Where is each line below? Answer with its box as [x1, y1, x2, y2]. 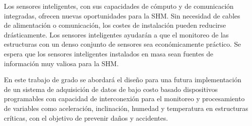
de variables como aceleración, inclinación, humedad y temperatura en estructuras [4, 103, 249, 113]
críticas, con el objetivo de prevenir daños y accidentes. [4, 112, 168, 123]
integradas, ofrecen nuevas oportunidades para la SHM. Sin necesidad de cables [4, 10, 240, 20]
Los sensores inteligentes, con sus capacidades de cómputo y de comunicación [4, 1, 234, 11]
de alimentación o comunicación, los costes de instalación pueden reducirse [4, 20, 226, 30]
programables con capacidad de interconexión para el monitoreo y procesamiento [4, 93, 245, 104]
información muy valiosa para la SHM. [4, 58, 119, 68]
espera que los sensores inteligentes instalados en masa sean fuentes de [4, 48, 214, 58]
